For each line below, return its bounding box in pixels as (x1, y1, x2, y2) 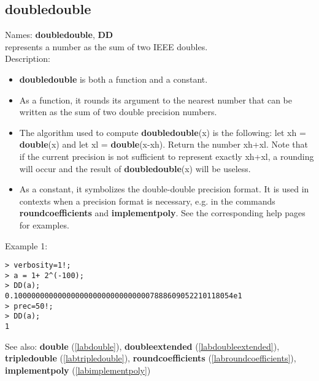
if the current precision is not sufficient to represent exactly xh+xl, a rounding (19, 149, 314, 162)
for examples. (19, 218, 69, 231)
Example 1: (5, 239, 48, 252)
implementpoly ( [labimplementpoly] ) (5, 363, 151, 376)
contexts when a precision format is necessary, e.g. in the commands (19, 194, 275, 207)
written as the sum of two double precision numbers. (19, 105, 217, 118)
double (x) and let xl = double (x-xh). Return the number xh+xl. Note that (19, 138, 309, 151)
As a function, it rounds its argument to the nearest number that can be (19, 93, 292, 106)
